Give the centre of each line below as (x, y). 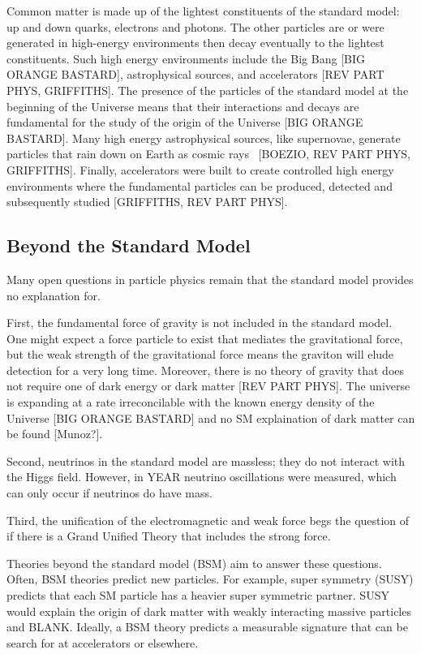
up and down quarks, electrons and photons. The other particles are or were (195, 26)
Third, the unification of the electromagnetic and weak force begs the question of (208, 520)
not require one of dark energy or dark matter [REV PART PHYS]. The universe (208, 386)
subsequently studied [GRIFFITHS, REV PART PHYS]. (147, 202)
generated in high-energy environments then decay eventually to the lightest (195, 43)
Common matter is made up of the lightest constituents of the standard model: (203, 11)
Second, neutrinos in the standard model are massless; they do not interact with (206, 460)
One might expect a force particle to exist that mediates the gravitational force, (205, 338)
